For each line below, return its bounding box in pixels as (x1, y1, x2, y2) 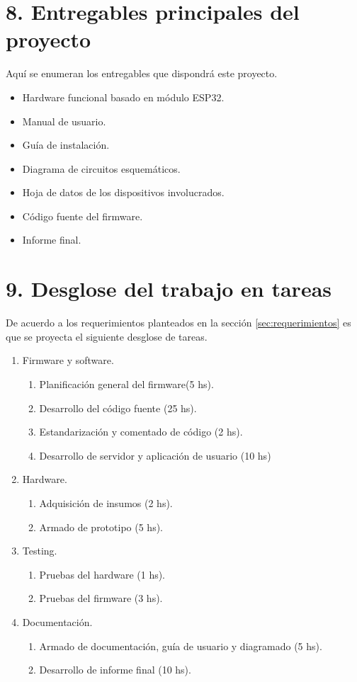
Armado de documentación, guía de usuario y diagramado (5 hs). (39, 638, 322, 653)
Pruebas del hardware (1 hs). (39, 567, 166, 581)
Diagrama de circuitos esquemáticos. (22, 161, 181, 176)
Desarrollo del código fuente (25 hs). (39, 400, 197, 415)
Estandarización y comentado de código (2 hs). (39, 424, 243, 439)
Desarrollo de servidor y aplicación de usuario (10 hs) (39, 448, 271, 462)
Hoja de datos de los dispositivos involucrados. (22, 185, 225, 200)
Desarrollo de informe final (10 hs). (39, 662, 191, 677)
